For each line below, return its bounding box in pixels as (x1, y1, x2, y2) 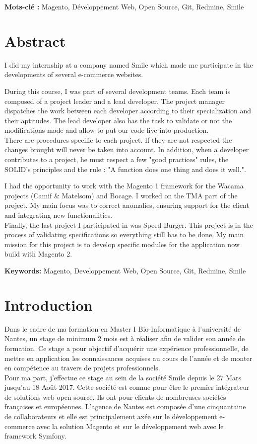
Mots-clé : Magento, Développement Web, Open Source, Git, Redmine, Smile (4, 1, 244, 11)
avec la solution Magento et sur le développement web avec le (37, 421, 224, 431)
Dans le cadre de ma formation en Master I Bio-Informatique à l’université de (4, 323, 241, 334)
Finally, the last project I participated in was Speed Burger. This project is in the (4, 219, 253, 230)
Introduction (4, 294, 93, 315)
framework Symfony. (4, 431, 66, 441)
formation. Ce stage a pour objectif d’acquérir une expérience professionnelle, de (4, 343, 249, 353)
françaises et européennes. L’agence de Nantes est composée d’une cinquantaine (4, 401, 246, 412)
